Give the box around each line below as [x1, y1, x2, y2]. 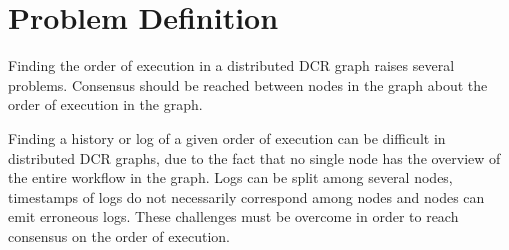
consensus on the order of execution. [8, 225, 230, 246]
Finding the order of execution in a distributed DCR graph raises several [8, 55, 455, 76]
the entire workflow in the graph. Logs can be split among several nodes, [8, 167, 453, 188]
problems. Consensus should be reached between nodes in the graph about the [8, 74, 488, 95]
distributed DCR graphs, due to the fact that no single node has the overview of [8, 147, 501, 168]
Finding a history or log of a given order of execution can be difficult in [8, 127, 446, 148]
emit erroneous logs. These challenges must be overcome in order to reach [8, 206, 459, 227]
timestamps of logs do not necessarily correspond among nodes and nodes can [8, 186, 485, 207]
